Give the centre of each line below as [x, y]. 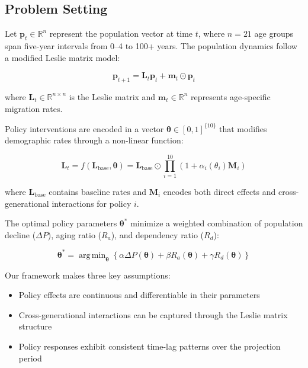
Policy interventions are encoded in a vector [84, 128]
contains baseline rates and [97, 191]
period [30, 358]
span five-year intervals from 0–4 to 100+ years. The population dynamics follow [151, 46]
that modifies [243, 128]
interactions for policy [92, 203]
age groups [274, 33]
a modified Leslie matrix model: [62, 57]
